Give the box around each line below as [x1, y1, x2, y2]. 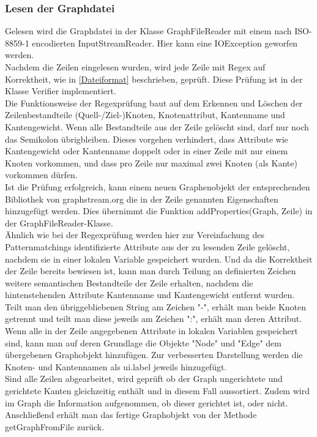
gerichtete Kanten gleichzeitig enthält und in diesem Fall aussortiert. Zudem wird [5, 384, 310, 397]
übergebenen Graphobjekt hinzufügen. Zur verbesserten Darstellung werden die [5, 348, 303, 361]
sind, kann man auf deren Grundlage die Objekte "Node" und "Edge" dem [5, 336, 282, 349]
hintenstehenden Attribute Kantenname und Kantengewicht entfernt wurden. [5, 288, 295, 301]
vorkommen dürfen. [5, 168, 78, 181]
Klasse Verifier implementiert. [5, 84, 116, 97]
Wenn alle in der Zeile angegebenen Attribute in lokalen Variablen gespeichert [5, 324, 298, 337]
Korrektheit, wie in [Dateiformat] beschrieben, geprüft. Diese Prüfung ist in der [5, 72, 303, 85]
